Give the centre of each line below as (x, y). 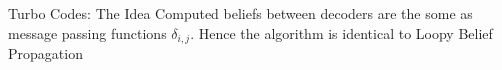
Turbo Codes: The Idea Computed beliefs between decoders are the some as (240, 13)
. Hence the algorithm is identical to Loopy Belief (341, 32)
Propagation (45, 53)
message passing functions (87, 32)
